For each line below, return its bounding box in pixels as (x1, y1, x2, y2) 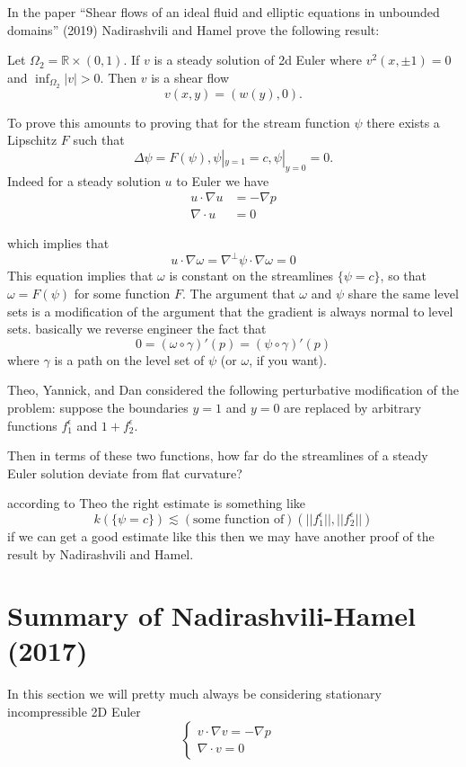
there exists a (366, 112, 440, 131)
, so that (380, 266, 427, 285)
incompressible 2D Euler (7, 702, 141, 720)
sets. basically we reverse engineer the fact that (7, 319, 267, 338)
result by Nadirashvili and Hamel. (7, 544, 194, 563)
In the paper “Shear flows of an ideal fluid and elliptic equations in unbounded (7, 3, 440, 21)
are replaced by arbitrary (284, 397, 422, 416)
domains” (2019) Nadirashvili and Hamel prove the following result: (7, 20, 380, 39)
